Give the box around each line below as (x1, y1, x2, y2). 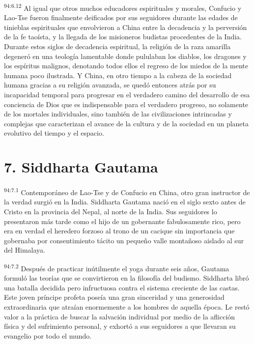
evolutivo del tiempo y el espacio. (4, 128, 104, 138)
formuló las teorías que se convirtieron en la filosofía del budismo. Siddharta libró (4, 273, 249, 283)
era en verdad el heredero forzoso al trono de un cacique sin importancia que (4, 226, 235, 236)
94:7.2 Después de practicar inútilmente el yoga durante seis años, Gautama (4, 261, 229, 273)
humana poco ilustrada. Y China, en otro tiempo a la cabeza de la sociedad (4, 70, 232, 80)
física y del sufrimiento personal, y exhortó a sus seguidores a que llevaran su (4, 321, 236, 331)
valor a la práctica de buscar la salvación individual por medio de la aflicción (4, 311, 235, 321)
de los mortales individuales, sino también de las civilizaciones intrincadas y (4, 109, 232, 119)
